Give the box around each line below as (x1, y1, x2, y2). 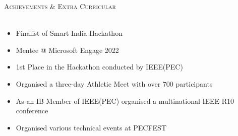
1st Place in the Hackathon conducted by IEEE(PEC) (16, 61, 183, 72)
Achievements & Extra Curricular (4, 1, 116, 11)
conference (16, 105, 48, 116)
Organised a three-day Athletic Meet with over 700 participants (16, 78, 213, 89)
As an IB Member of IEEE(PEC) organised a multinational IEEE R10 (16, 95, 234, 106)
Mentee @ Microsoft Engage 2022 (16, 44, 119, 55)
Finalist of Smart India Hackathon (16, 28, 123, 38)
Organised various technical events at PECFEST (16, 122, 166, 132)
